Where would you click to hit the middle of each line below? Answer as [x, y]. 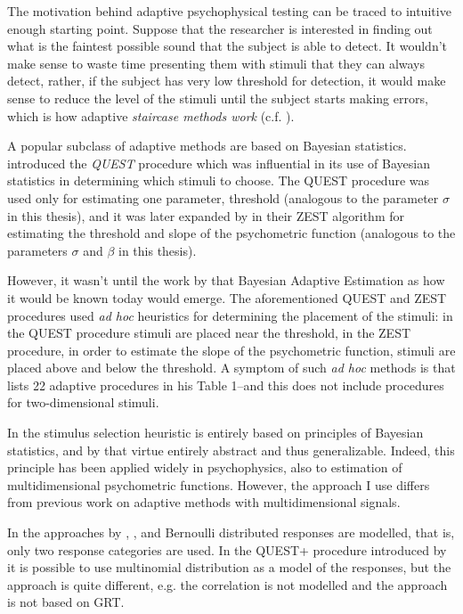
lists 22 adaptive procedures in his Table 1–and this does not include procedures [226, 385]
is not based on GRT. [66, 602]
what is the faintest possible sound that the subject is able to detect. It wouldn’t [227, 46]
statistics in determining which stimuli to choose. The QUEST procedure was [219, 180]
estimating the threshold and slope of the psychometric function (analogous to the [231, 233]
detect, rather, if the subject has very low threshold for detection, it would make [227, 81]
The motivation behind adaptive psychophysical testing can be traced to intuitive [229, 11]
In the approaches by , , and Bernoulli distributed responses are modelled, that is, [231, 532]
